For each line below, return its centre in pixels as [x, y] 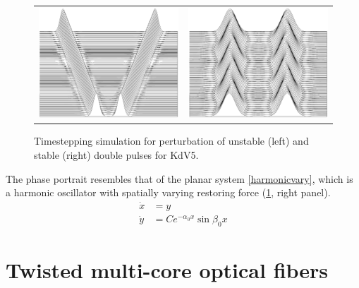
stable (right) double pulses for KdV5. [116, 155]
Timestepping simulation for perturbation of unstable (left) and [171, 141]
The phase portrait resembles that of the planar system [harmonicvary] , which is [179, 178]
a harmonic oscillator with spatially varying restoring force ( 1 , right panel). [168, 192]
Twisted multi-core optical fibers [167, 270]
